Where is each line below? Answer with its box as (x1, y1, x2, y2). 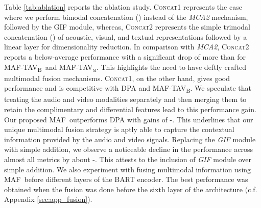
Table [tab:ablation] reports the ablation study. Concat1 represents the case (4, 2, 242, 12)
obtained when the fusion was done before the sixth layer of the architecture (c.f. (4, 184, 257, 194)
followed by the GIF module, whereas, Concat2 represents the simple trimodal (4, 21, 251, 32)
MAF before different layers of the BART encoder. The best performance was (4, 174, 248, 185)
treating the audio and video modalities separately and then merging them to (4, 94, 247, 105)
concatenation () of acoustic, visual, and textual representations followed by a (4, 31, 247, 42)
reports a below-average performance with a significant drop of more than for (4, 51, 246, 62)
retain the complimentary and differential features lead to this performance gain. (4, 104, 256, 114)
